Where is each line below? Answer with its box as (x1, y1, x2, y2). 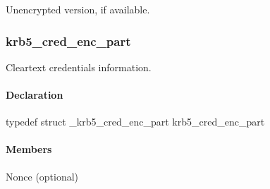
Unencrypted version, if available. (6, 2, 150, 16)
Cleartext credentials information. (6, 59, 152, 74)
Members (6, 142, 52, 157)
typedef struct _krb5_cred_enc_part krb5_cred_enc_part (6, 114, 265, 129)
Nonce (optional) (6, 169, 79, 183)
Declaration (6, 87, 63, 102)
